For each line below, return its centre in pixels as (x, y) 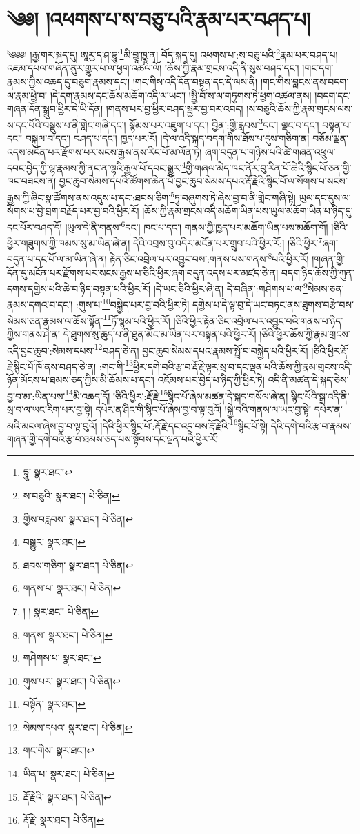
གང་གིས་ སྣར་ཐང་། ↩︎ (59, 750)
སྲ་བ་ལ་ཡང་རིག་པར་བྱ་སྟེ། (50, 409)
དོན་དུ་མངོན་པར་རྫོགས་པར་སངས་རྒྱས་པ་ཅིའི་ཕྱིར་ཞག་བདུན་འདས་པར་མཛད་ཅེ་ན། (143, 272)
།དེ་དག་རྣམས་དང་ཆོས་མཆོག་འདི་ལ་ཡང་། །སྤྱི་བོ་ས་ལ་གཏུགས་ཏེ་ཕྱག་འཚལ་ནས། (181, 95)
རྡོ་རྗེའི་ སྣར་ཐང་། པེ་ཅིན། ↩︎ (67, 796)
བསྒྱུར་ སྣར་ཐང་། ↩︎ (54, 542)
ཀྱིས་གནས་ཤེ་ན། (34, 334)
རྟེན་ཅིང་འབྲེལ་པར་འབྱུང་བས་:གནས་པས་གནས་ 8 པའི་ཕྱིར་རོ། (209, 258)
